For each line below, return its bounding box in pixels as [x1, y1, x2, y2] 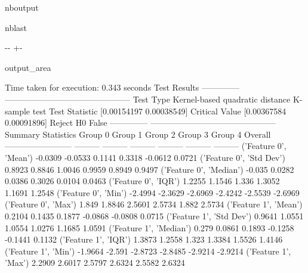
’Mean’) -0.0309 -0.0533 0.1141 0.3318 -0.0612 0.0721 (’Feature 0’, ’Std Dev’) [5, 151, 285, 163]
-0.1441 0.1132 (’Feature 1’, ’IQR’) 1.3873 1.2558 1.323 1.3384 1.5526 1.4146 [5, 233, 283, 246]
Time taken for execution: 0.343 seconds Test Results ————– [5, 81, 239, 94]
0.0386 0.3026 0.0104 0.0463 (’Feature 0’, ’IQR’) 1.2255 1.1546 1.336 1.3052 [5, 175, 280, 187]
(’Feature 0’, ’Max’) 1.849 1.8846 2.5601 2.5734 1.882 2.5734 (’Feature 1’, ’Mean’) [5, 198, 303, 210]
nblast [5, 21, 27, 33]
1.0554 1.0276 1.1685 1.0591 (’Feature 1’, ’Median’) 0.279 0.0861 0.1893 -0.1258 [5, 221, 294, 234]
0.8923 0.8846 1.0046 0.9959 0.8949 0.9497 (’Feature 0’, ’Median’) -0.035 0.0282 [5, 163, 294, 175]
